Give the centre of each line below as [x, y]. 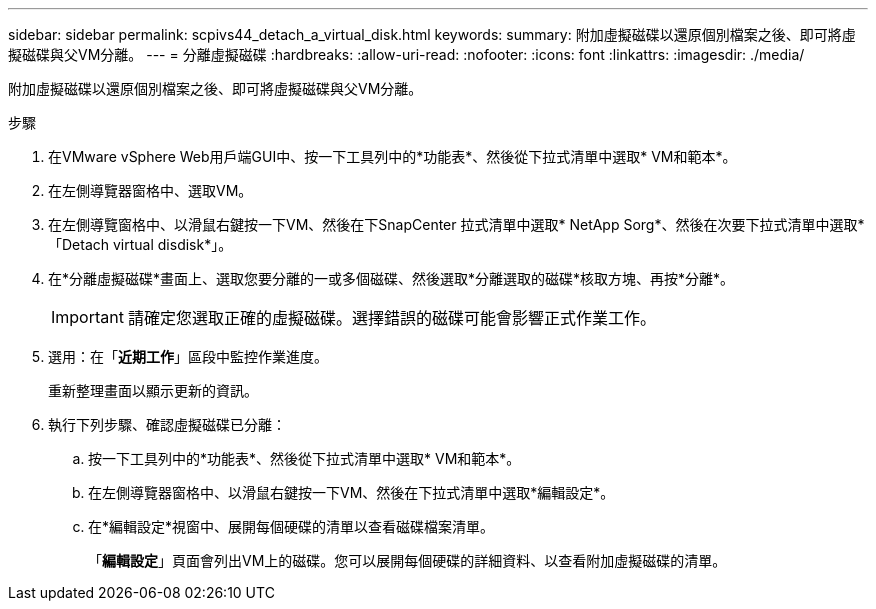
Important [87, 317]
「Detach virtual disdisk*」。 [140, 244]
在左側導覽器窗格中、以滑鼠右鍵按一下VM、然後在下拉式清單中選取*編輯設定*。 [351, 492]
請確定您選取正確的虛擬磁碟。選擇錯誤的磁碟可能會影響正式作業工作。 [391, 318]
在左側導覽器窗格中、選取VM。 [150, 190]
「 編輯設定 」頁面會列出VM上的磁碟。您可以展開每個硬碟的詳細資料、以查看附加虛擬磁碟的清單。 [407, 560]
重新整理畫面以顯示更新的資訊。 [153, 390]
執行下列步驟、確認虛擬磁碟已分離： [167, 424]
